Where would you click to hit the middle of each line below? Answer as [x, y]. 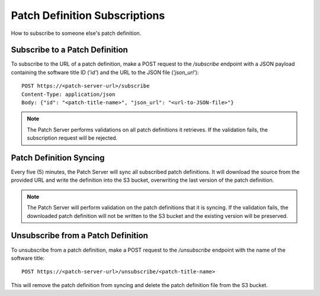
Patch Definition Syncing [58, 158]
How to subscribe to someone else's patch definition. [76, 33]
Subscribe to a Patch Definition [70, 50]
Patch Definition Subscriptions [88, 15]
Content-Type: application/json [68, 94]
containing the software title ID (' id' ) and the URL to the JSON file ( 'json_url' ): [105, 72]
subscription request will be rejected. [72, 138]
